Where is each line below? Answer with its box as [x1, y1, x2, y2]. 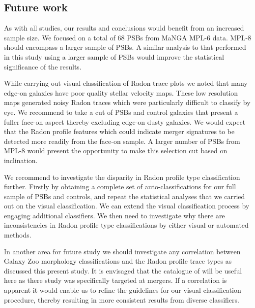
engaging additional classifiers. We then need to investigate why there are [4, 210, 225, 220]
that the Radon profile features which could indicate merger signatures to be [4, 126, 235, 137]
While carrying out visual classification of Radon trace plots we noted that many [4, 78, 248, 88]
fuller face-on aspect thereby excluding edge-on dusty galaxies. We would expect [4, 116, 246, 127]
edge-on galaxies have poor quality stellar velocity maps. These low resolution [4, 87, 238, 98]
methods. [4, 230, 31, 240]
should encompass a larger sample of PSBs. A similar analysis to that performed [4, 42, 246, 52]
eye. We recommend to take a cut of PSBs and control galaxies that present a [4, 106, 238, 117]
